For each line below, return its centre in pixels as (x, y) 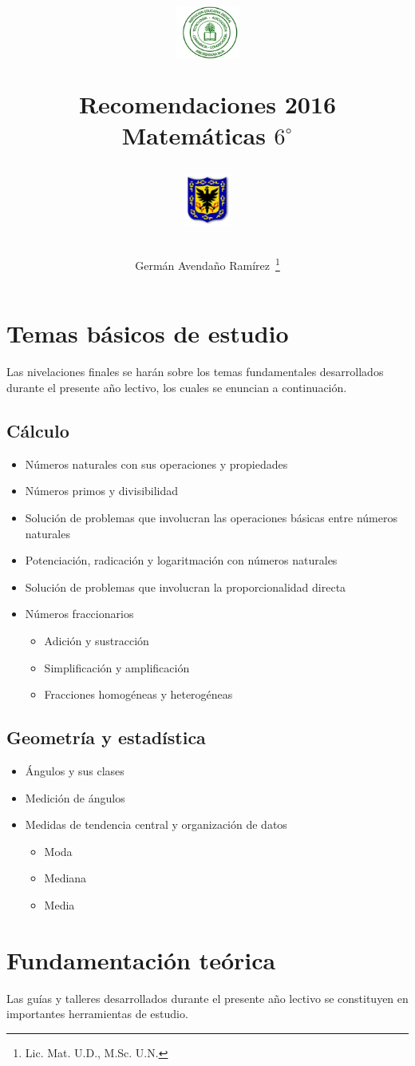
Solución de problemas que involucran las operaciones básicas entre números (211, 517)
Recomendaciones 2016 (207, 103)
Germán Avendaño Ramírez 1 (207, 264)
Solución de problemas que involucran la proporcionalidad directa (186, 586)
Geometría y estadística (106, 737)
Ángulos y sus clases (75, 770)
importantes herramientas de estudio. (97, 1014)
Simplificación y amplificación (117, 667)
